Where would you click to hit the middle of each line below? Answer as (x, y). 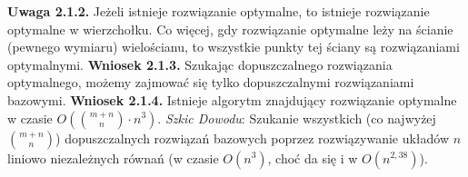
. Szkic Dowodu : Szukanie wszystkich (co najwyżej (297, 118)
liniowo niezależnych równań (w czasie (113, 157)
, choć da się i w (313, 157)
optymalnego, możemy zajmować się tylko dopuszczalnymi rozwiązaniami (211, 82)
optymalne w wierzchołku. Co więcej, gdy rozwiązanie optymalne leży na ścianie (230, 29)
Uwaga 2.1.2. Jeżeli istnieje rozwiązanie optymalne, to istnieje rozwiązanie (219, 11)
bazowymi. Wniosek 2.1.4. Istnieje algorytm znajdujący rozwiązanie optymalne (232, 99)
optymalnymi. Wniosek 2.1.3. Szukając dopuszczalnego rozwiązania (200, 64)
